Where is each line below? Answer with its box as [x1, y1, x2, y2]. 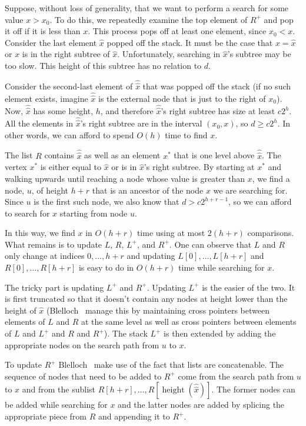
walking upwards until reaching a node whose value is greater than [5, 172, 245, 184]
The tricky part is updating [5, 281, 104, 293]
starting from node [59, 207, 128, 219]
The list [5, 149, 33, 161]
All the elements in [5, 117, 73, 129]
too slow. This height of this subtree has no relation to [5, 59, 202, 71]
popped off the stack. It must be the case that [107, 36, 273, 48]
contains [44, 149, 74, 161]
